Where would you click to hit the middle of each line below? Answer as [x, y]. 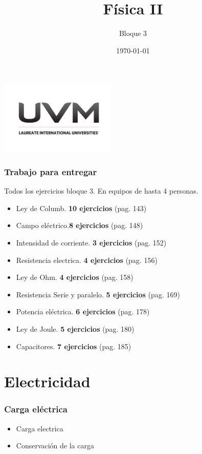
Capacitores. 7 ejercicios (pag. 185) [74, 346]
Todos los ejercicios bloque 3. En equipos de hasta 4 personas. [101, 191]
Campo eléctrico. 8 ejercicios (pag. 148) [80, 225]
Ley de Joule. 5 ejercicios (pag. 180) [75, 328]
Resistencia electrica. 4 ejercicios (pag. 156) [87, 260]
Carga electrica [40, 428]
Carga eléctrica [36, 409]
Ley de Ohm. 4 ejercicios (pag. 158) [75, 277]
